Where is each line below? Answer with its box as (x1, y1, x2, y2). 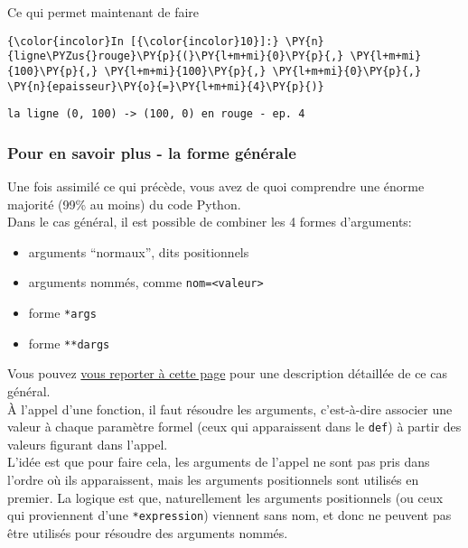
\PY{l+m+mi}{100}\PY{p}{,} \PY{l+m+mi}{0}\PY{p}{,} (104, 64, 422, 78)
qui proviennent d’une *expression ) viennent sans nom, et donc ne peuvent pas (7, 506, 452, 525)
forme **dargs (28, 333, 110, 352)
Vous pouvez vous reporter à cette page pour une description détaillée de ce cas (7, 364, 447, 383)
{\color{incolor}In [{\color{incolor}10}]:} (7, 34, 279, 48)
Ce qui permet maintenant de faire (7, 3, 200, 21)
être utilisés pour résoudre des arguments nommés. (7, 523, 288, 542)
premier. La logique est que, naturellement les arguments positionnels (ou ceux (7, 488, 444, 506)
